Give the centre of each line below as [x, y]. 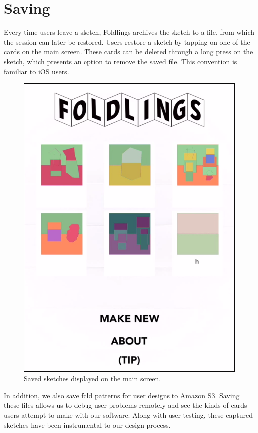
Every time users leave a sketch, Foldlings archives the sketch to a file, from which [129, 32]
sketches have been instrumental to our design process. [87, 424]
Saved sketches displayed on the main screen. [92, 379]
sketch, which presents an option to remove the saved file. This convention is [121, 61]
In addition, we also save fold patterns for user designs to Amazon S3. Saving [122, 395]
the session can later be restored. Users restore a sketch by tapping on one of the [127, 42]
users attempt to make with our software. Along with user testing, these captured [128, 414]
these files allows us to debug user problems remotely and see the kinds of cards [126, 405]
